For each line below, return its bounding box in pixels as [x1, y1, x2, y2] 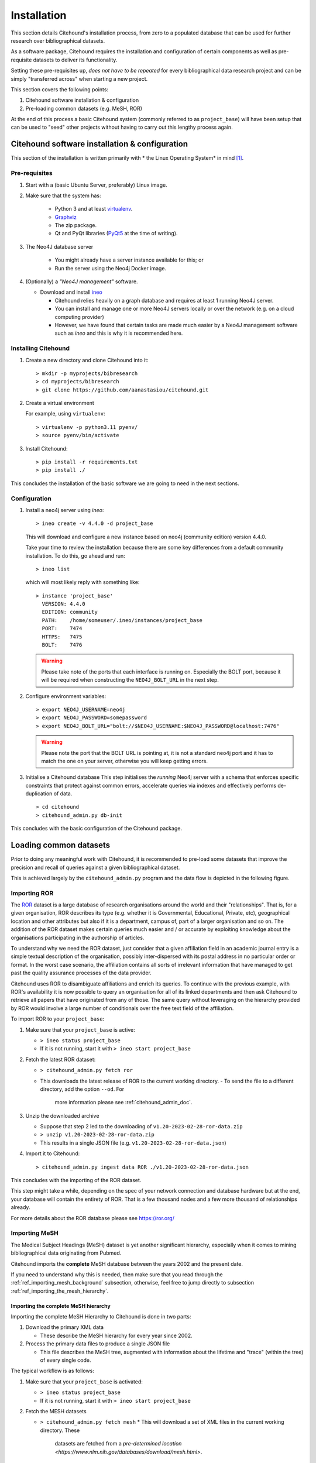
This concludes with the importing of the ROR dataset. [11, 1177, 142, 1184]
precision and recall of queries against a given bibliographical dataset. [11, 864, 180, 871]
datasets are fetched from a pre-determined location [54, 1440, 182, 1447]
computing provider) [54, 313, 105, 320]
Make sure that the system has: [25, 192, 101, 199]
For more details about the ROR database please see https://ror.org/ [11, 1214, 175, 1221]
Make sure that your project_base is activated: [25, 1378, 143, 1385]
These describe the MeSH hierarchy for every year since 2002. [40, 1332, 193, 1339]
